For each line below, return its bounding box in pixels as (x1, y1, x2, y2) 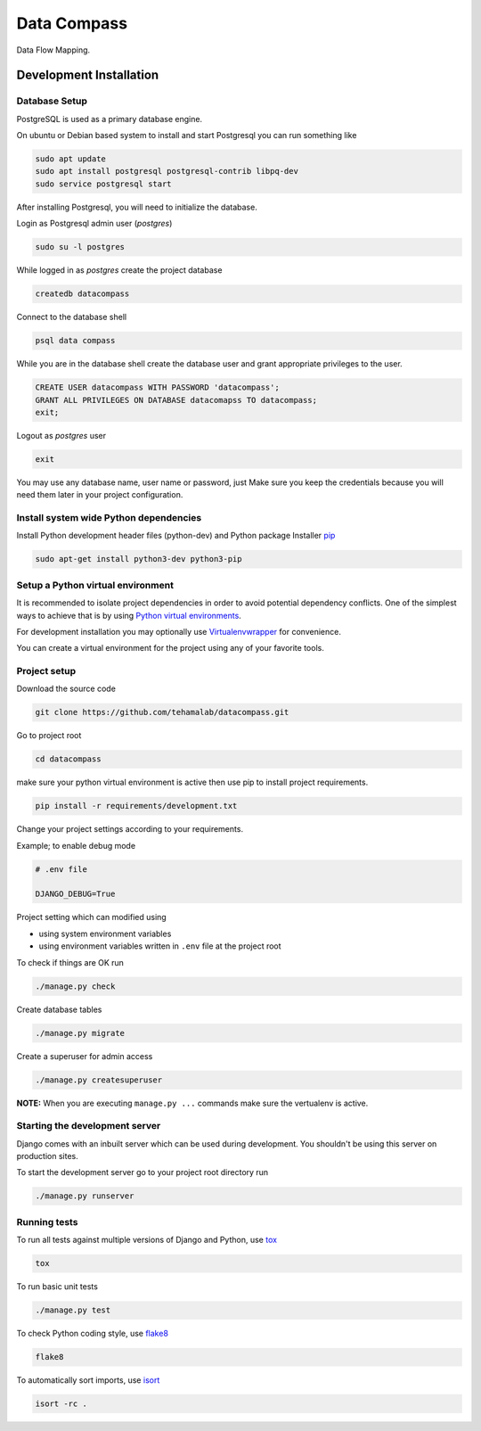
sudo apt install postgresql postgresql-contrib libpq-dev (35, 166, 298, 177)
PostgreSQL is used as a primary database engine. (16, 113, 203, 124)
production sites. (16, 1151, 79, 1162)
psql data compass (35, 335, 116, 346)
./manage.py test (35, 1305, 111, 1315)
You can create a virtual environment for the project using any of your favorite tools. (16, 643, 324, 654)
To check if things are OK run (16, 957, 125, 967)
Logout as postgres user (16, 430, 107, 440)
